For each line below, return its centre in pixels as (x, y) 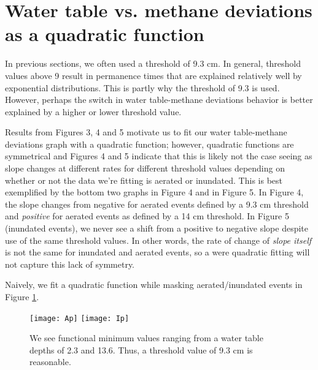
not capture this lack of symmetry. (70, 264)
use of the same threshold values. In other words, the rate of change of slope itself (158, 240)
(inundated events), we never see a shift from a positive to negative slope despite (157, 228)
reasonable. (50, 362)
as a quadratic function (105, 34)
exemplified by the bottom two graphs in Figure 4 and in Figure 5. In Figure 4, (154, 192)
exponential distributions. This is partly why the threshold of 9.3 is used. (142, 87)
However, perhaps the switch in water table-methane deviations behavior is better (159, 100)
